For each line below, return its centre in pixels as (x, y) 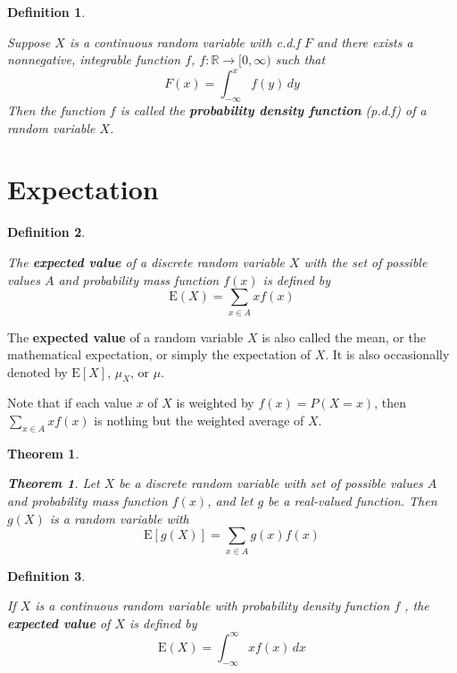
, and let (230, 501)
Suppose (29, 42)
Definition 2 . (46, 232)
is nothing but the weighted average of (199, 421)
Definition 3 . (46, 575)
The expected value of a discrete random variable (146, 261)
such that (300, 59)
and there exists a (365, 42)
